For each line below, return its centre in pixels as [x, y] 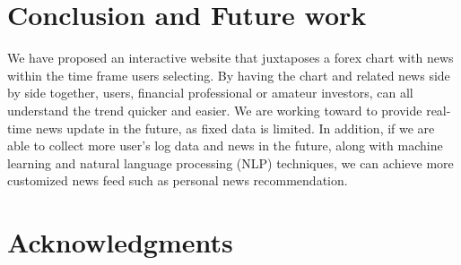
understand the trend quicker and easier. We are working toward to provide [215, 110]
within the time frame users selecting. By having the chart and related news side [229, 75]
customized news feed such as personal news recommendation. [178, 180]
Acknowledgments [120, 242]
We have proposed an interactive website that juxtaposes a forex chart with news [230, 58]
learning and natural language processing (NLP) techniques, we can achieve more [230, 162]
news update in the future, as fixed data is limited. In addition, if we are [235, 128]
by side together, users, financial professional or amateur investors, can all [210, 93]
